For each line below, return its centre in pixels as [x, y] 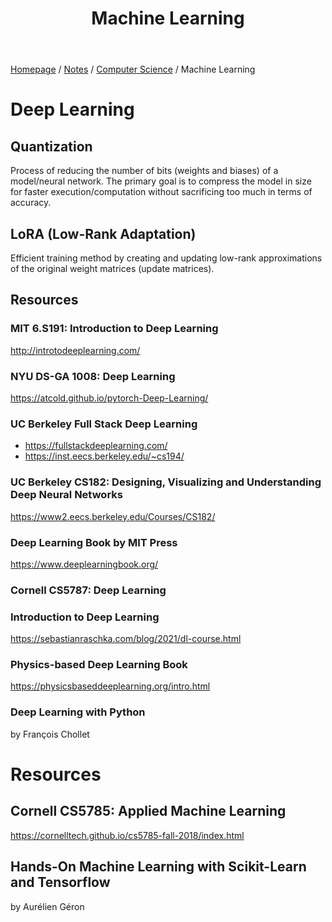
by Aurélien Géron [47, 906]
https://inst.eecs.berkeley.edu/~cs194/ [104, 456]
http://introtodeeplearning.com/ [75, 350]
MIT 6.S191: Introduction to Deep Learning [114, 329]
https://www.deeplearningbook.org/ [84, 564]
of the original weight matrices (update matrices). [112, 268]
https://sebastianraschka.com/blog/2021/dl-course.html [126, 639]
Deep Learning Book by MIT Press [94, 542]
